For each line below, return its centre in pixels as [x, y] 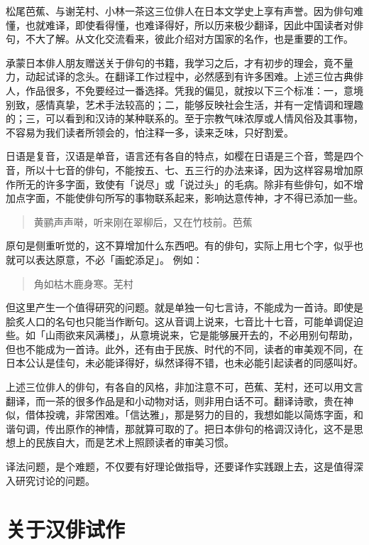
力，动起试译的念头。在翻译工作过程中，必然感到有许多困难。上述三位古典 [180, 76]
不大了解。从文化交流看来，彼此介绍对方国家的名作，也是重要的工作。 [189, 39]
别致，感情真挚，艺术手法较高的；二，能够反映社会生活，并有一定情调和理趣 [184, 104]
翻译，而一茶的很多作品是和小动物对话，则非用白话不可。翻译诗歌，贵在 [175, 400]
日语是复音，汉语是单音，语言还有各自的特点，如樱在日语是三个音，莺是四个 [184, 156]
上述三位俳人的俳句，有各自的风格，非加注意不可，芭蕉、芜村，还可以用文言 [184, 387]
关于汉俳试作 [66, 529]
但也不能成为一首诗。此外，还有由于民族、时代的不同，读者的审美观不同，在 [184, 349]
